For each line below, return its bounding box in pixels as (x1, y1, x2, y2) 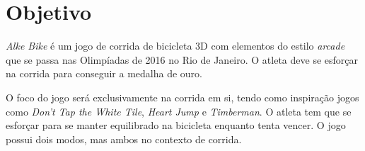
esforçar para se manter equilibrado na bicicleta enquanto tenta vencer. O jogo (6, 118, 346, 133)
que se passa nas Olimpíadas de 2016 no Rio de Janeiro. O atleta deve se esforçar (6, 52, 358, 67)
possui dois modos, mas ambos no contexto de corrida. (6, 131, 242, 146)
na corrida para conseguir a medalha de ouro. (6, 66, 202, 81)
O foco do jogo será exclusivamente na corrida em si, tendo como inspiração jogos (6, 89, 359, 104)
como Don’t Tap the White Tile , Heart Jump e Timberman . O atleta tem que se (6, 104, 352, 118)
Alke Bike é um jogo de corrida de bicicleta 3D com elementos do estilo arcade (6, 38, 345, 53)
